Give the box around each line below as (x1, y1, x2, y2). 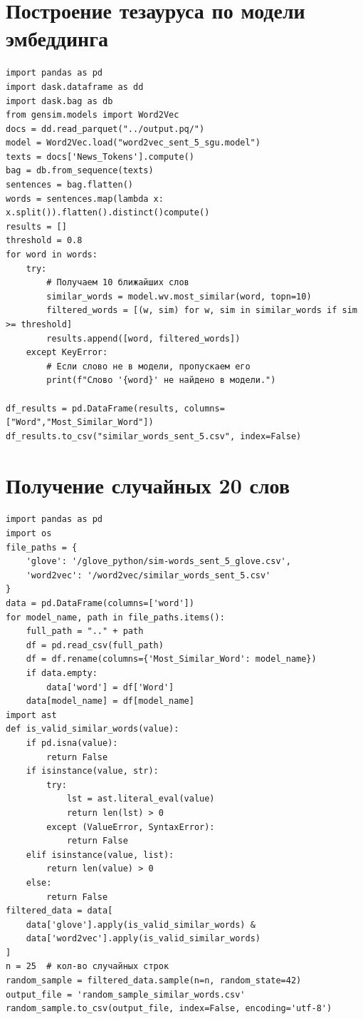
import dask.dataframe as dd (6, 81, 144, 92)
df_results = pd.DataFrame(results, (6, 403, 179, 414)
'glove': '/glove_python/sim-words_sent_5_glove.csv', (26, 556, 291, 567)
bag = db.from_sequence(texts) (6, 165, 154, 176)
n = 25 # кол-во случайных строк (6, 961, 169, 972)
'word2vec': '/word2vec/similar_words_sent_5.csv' (26, 570, 271, 580)
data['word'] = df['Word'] (46, 682, 174, 692)
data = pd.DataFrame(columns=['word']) (6, 598, 194, 609)
